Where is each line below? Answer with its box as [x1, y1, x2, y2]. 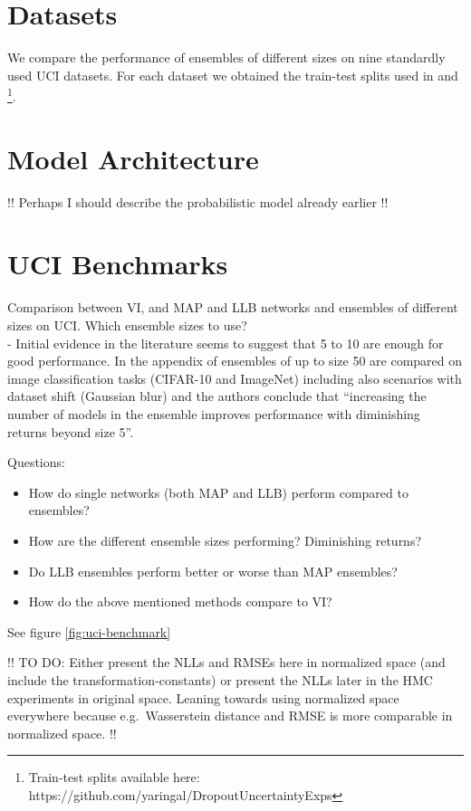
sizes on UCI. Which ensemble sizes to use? [7, 316, 247, 334]
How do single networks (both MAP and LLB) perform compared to [28, 482, 409, 501]
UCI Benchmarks [7, 245, 228, 282]
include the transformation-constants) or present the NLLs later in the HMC [7, 670, 433, 689]
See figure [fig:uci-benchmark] [7, 622, 171, 641]
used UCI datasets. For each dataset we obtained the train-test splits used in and [7, 65, 458, 84]
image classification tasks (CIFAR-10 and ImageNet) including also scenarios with [7, 368, 462, 387]
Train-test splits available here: [28, 768, 200, 787]
